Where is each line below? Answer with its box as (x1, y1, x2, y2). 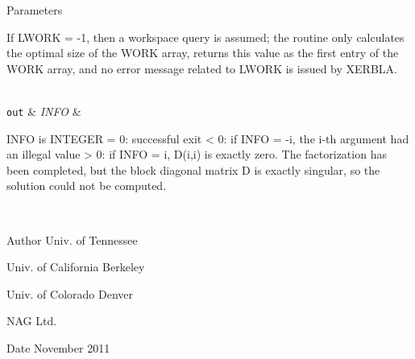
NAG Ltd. (6, 312, 57, 329)
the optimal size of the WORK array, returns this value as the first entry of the (6, 44, 399, 61)
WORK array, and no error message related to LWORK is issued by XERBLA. (6, 60, 397, 76)
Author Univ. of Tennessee (6, 231, 138, 248)
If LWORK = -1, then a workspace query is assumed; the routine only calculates (6, 28, 405, 45)
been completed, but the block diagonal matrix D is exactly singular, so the (6, 161, 380, 178)
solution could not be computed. (6, 177, 167, 194)
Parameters (6, 2, 63, 18)
